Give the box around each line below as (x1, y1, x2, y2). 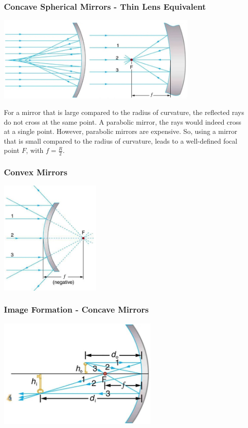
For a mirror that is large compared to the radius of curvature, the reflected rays (4, 107, 244, 117)
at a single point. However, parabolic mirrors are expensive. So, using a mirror (4, 126, 237, 136)
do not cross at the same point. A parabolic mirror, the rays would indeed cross (4, 116, 241, 127)
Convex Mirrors (4, 166, 68, 178)
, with (26, 145, 44, 155)
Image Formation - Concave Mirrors (4, 303, 149, 316)
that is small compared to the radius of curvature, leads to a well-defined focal (4, 135, 237, 146)
